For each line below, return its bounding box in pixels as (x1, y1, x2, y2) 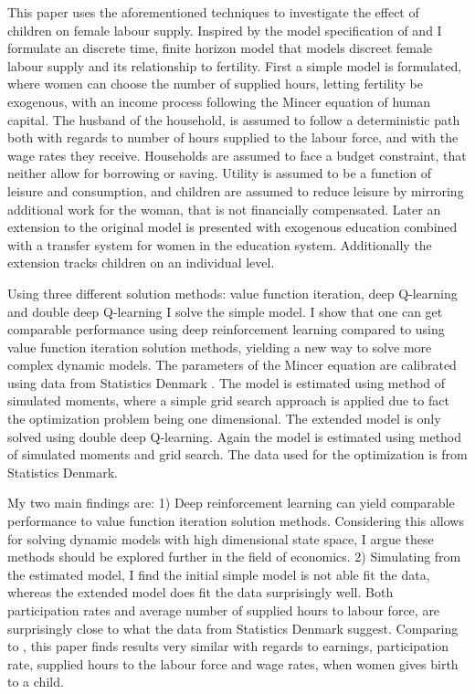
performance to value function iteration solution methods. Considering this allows (7, 511, 464, 531)
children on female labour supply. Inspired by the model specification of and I (7, 20, 442, 39)
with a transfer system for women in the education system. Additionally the (7, 235, 432, 254)
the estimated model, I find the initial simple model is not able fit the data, (7, 564, 430, 584)
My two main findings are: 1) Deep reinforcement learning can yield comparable (7, 493, 455, 512)
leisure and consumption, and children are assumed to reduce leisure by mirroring (7, 181, 464, 200)
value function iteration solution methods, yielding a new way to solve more (7, 337, 432, 356)
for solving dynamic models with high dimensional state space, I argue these (7, 529, 434, 548)
